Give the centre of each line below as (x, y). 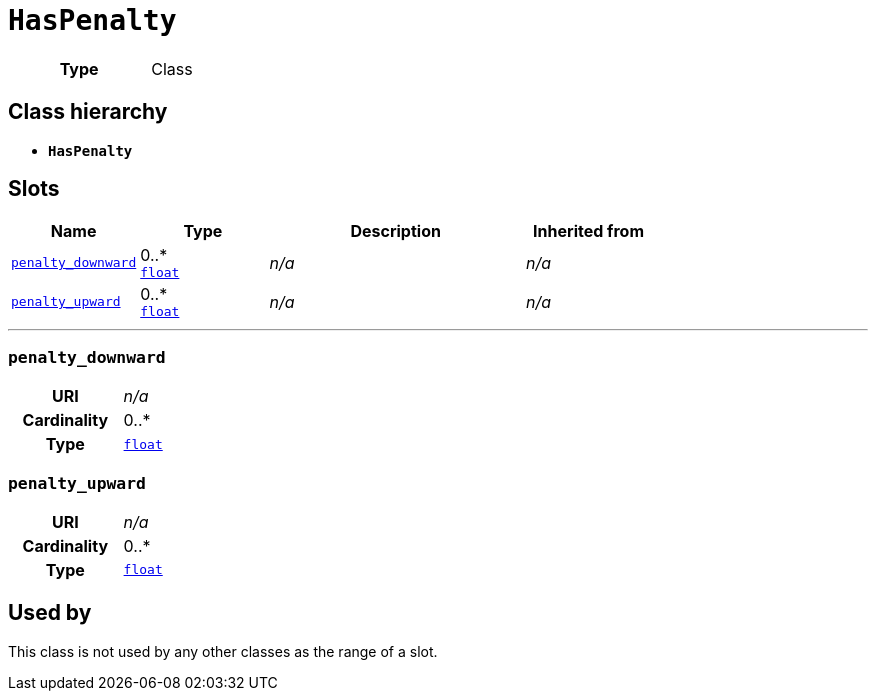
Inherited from (588, 231)
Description (395, 231)
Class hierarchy (88, 112)
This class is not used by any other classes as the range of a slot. (223, 651)
